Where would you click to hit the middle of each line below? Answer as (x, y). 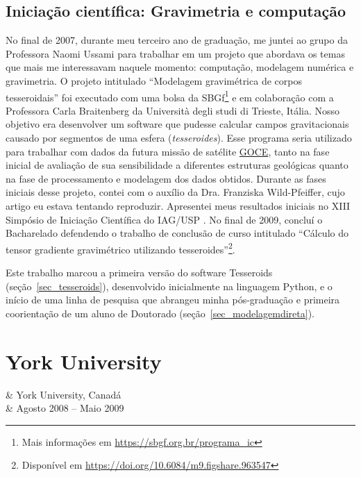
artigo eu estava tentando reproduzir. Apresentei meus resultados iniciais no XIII (178, 205)
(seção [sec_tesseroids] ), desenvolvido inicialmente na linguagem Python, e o (169, 286)
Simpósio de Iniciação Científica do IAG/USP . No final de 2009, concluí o (164, 219)
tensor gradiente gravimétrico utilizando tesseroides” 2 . (120, 248)
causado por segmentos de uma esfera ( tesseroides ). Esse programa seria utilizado (179, 138)
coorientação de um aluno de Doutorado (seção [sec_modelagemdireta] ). (160, 313)
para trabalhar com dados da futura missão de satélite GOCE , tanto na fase (168, 151)
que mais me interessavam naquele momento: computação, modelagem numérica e (180, 67)
